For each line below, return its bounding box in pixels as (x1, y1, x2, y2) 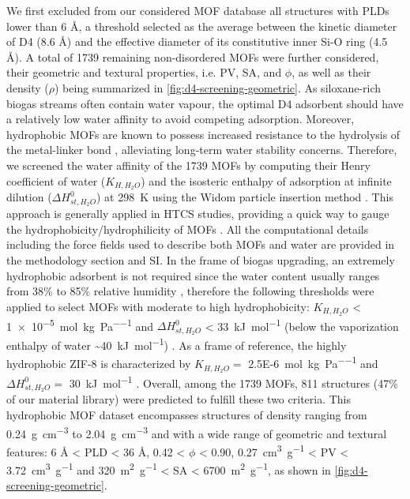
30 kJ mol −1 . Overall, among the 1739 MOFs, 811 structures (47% (69, 372, 398, 391)
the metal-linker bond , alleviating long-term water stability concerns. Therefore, (6, 141, 397, 158)
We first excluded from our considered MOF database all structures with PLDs (6, 2, 389, 18)
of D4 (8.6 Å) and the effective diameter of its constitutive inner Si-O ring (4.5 (6, 33, 388, 50)
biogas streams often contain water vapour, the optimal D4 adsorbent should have (6, 95, 404, 111)
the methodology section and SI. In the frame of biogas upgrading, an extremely (6, 252, 395, 268)
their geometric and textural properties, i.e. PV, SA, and (6, 64, 282, 81)
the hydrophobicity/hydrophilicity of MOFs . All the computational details (6, 220, 369, 237)
